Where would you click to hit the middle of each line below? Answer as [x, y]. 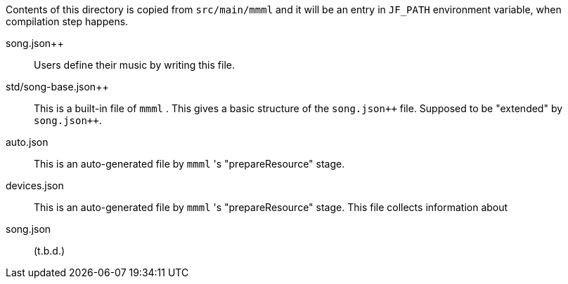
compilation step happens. [67, 21]
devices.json [35, 185]
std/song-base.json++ [57, 87]
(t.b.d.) [50, 251]
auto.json [27, 142]
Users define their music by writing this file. [134, 65]
